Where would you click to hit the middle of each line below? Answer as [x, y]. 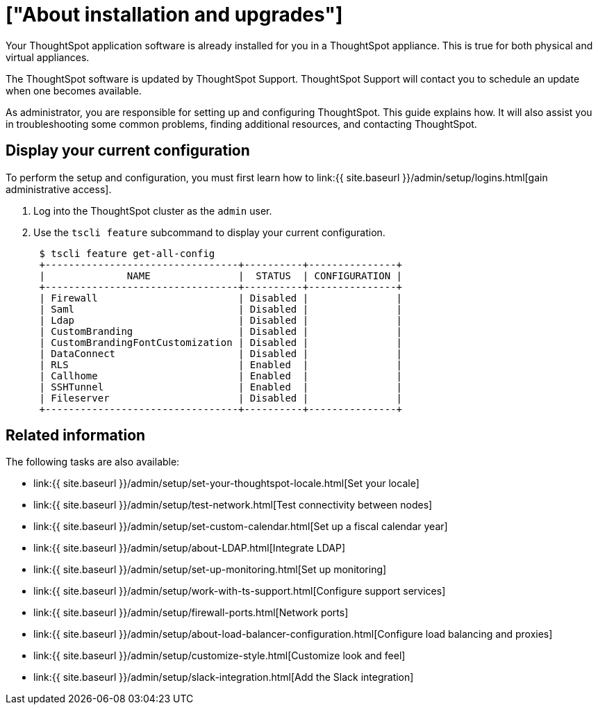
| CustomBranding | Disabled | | [221, 331]
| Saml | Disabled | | [221, 309]
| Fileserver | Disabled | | [221, 398]
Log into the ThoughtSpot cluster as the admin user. [153, 210]
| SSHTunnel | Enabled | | [221, 387]
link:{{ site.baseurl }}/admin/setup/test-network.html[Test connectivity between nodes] [233, 505]
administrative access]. [59, 189]
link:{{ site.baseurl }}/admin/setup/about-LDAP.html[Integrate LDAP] [190, 548]
